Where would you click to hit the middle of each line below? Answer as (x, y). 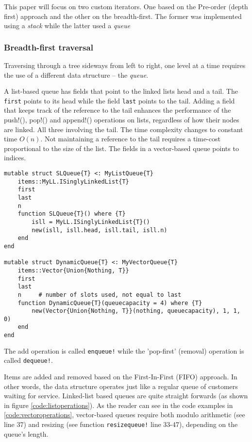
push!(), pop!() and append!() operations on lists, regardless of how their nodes (122, 120)
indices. (15, 158)
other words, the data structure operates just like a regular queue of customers (121, 386)
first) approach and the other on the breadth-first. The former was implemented (123, 16)
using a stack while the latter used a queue (67, 25)
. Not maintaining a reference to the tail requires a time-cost (130, 139)
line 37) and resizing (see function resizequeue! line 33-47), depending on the (121, 424)
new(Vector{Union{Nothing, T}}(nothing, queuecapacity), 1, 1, (136, 311)
